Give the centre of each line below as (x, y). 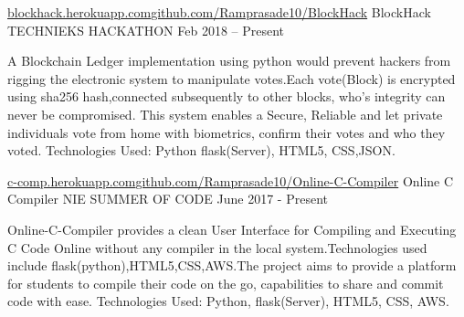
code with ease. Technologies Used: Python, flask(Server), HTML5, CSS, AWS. (228, 301)
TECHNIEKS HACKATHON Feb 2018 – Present (146, 30)
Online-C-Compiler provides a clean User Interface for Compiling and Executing (232, 229)
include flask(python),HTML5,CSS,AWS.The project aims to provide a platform (232, 265)
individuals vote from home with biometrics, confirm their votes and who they (227, 132)
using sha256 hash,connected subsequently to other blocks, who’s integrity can (227, 96)
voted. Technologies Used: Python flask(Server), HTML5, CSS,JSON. (201, 150)
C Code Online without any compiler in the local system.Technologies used (217, 247)
